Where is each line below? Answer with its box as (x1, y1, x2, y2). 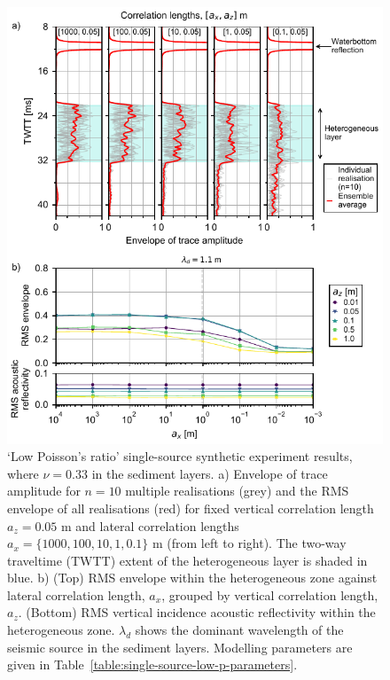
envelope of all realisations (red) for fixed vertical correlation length (7, 498, 374, 517)
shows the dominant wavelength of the (135, 621, 344, 639)
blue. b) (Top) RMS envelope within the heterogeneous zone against (7, 568, 378, 587)
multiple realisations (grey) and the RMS (125, 481, 349, 500)
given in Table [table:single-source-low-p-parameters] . (7, 655, 298, 674)
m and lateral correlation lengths (60, 516, 239, 535)
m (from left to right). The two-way (152, 534, 347, 552)
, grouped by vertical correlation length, (161, 585, 378, 604)
